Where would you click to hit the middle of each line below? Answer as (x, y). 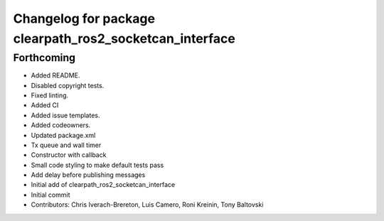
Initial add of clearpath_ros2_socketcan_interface (103, 185)
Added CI (45, 105)
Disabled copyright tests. (68, 85)
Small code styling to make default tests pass (97, 165)
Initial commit (50, 195)
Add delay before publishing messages (88, 175)
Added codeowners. (61, 125)
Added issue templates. (65, 115)
